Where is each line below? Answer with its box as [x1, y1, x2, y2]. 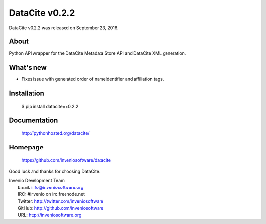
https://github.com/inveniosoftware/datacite [21, 157, 111, 163]
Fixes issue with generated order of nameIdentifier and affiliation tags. [21, 76, 164, 82]
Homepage [9, 143, 44, 151]
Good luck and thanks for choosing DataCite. [9, 168, 100, 174]
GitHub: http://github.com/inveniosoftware [18, 205, 104, 211]
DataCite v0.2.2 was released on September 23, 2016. [9, 25, 119, 31]
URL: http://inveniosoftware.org [18, 212, 82, 218]
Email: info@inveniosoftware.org [18, 184, 84, 190]
